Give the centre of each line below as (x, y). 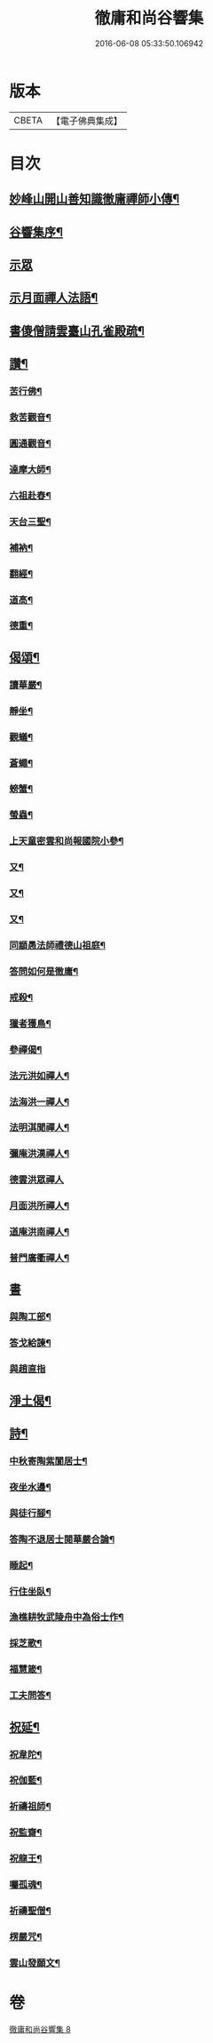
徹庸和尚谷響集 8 (40, 2029)
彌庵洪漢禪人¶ (39, 1154)
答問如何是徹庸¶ (44, 971)
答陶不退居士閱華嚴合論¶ (62, 1539)
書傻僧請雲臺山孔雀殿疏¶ (77, 331)
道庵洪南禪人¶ (39, 1232)
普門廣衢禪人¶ (39, 1258)
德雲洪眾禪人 (37, 1180)
